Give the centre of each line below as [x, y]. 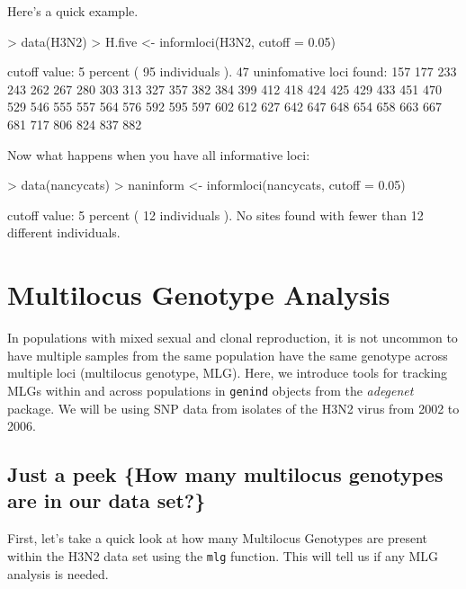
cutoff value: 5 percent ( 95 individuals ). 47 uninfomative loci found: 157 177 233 [232, 71]
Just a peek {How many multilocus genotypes [225, 474]
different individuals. [64, 232]
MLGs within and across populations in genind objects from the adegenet [211, 390]
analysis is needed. [58, 573]
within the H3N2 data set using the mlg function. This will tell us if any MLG [223, 555]
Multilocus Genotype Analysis [199, 294]
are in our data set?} [107, 500]
